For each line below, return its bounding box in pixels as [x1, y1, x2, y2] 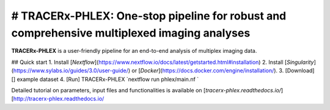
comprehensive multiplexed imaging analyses [11, 26, 251, 40]
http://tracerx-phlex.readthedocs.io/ [13, 95, 105, 103]
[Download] [285, 67, 315, 74]
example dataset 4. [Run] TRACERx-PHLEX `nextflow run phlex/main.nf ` [16, 75, 199, 83]
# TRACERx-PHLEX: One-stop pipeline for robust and [11, 9, 287, 22]
